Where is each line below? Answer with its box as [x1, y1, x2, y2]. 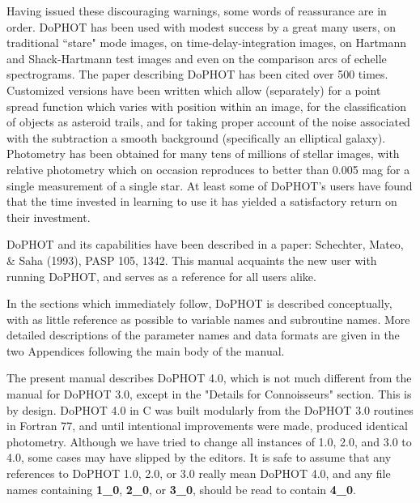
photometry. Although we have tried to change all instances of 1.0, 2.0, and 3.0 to [6, 433, 412, 450]
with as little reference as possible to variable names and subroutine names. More [6, 310, 410, 327]
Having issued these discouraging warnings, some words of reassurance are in [6, 2, 387, 19]
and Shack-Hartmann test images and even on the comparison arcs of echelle [6, 49, 387, 66]
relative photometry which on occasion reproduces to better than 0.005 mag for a [6, 160, 410, 177]
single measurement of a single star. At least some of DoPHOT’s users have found [6, 177, 413, 194]
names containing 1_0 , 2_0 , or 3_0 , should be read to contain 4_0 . [6, 480, 356, 497]
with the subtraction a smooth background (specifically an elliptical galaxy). [6, 129, 386, 146]
